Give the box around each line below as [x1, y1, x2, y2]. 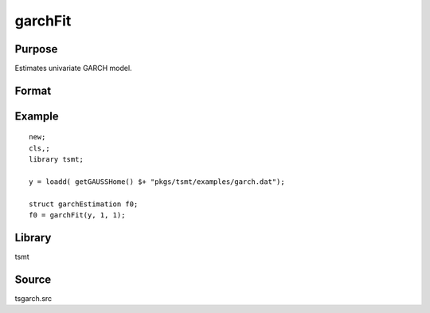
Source [14, 272, 52, 286]
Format [14, 84, 52, 97]
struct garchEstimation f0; [29, 199, 139, 209]
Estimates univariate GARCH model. [14, 64, 132, 73]
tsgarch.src [14, 294, 53, 303]
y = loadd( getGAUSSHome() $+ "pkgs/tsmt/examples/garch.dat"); [29, 178, 286, 186]
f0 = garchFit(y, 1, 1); [29, 211, 126, 220]
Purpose [14, 42, 58, 56]
